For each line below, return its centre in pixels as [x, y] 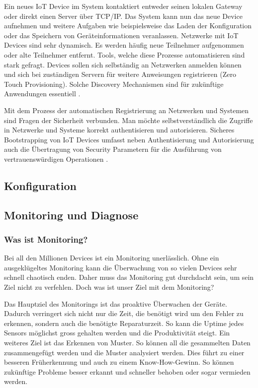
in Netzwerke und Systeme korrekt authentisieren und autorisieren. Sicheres [119, 130]
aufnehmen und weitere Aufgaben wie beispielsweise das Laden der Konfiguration [128, 26]
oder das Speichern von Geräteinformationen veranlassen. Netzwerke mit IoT [121, 35]
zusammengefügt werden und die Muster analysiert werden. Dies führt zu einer [124, 352]
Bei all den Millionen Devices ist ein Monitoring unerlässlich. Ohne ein [112, 258]
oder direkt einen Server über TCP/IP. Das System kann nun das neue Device [123, 16]
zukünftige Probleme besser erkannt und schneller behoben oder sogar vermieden [127, 371]
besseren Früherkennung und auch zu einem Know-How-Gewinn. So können [119, 362]
